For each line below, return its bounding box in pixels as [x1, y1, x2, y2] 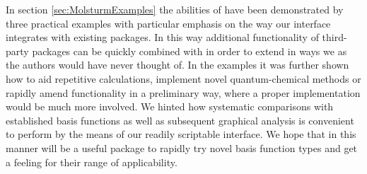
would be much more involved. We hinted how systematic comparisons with [6, 99, 334, 114]
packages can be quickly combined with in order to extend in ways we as [32, 43, 347, 58]
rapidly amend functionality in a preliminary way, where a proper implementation [6, 85, 361, 100]
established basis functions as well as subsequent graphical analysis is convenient [6, 112, 354, 127]
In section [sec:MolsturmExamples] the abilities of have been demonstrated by [6, 2, 344, 16]
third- [322, 30, 347, 45]
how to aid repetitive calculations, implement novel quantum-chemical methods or [6, 71, 361, 86]
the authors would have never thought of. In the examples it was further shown [6, 57, 349, 72]
